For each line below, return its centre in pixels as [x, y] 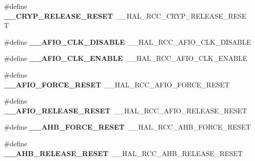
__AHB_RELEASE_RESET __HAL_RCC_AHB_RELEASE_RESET [123, 153]
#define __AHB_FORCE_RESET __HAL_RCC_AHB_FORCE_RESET [127, 127]
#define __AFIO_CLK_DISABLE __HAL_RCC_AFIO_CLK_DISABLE [127, 41]
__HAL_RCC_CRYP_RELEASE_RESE [181, 15]
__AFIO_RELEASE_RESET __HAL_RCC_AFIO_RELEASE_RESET [126, 110]
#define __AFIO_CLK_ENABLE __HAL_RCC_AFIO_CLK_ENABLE [126, 58]
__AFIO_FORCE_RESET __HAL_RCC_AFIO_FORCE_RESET [117, 84]
